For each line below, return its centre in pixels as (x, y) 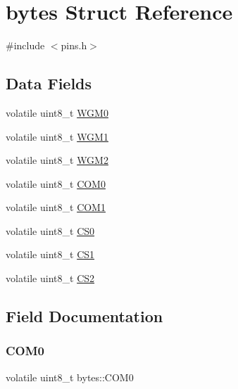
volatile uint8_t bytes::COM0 (70, 377)
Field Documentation (84, 316)
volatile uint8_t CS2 (50, 278)
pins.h (74, 45)
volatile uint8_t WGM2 (57, 160)
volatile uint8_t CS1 (50, 254)
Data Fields (49, 83)
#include (25, 45)
